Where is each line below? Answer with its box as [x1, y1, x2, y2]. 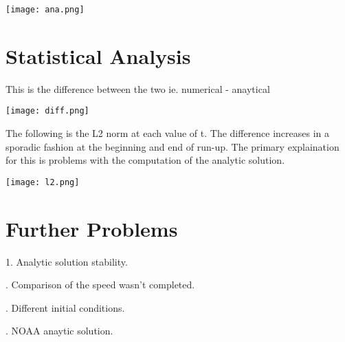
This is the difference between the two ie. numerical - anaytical [5, 81, 270, 96]
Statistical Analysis [5, 41, 191, 70]
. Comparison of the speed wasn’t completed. [5, 277, 195, 292]
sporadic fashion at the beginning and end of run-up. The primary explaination [5, 139, 340, 153]
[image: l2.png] [5, 177, 80, 187]
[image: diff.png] [5, 106, 89, 116]
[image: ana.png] [5, 5, 85, 14]
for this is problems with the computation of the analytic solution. [5, 153, 285, 167]
